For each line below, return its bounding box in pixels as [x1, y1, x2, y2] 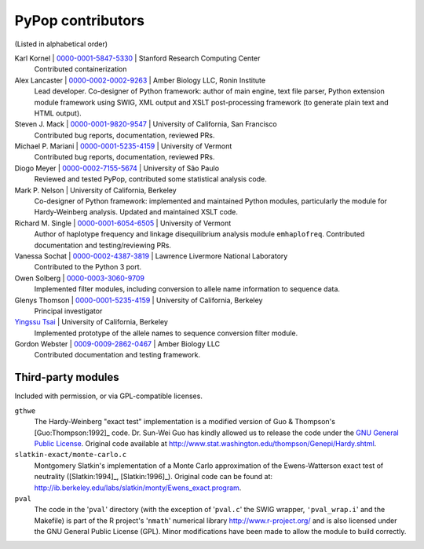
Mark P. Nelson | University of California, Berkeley [14, 185, 177, 195]
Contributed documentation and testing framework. [34, 350, 200, 360]
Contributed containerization [34, 64, 127, 74]
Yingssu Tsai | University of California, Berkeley [14, 317, 169, 327]
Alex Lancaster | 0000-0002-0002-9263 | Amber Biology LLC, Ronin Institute [14, 75, 266, 85]
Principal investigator [34, 306, 103, 316]
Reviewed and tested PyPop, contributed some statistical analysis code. [34, 174, 267, 184]
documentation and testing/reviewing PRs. [34, 240, 172, 250]
